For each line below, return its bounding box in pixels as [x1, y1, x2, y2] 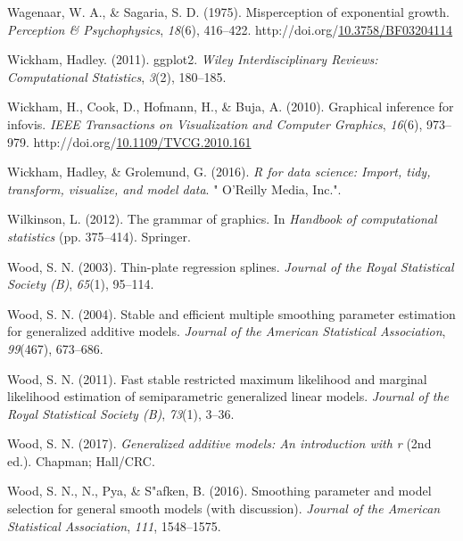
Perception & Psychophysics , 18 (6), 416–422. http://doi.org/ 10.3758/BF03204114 [7, 20, 453, 38]
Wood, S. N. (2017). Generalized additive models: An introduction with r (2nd [7, 434, 432, 453]
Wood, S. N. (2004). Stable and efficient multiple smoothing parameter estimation [7, 304, 456, 323]
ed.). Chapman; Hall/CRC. [7, 451, 155, 470]
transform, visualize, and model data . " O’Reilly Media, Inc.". [7, 179, 342, 198]
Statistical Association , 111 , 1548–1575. [7, 516, 221, 535]
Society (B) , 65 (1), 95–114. [7, 275, 154, 293]
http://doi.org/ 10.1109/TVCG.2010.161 [33, 132, 252, 151]
